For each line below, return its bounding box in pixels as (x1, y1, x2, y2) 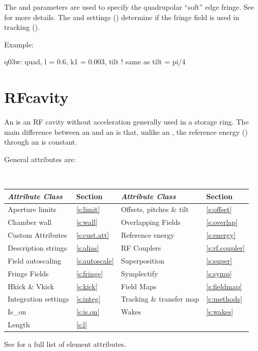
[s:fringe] (76, 268, 103, 278)
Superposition (121, 255, 164, 266)
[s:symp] (206, 268, 232, 278)
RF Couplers (121, 242, 161, 253)
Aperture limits (8, 204, 57, 215)
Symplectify (121, 268, 158, 278)
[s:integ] (76, 293, 101, 304)
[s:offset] (206, 204, 232, 215)
